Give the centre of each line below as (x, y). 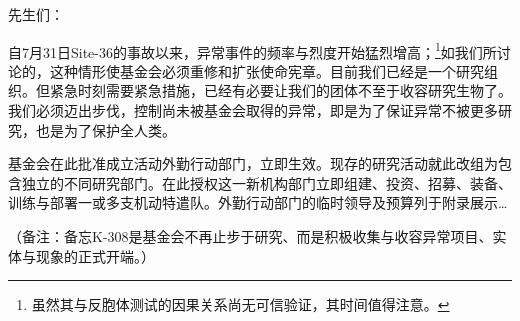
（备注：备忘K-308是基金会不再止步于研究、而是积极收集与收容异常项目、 (250, 236)
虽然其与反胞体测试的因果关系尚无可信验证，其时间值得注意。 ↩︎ (240, 304)
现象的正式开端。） (95, 255)
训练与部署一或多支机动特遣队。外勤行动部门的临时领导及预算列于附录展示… (258, 202)
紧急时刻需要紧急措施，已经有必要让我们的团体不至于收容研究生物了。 (280, 90)
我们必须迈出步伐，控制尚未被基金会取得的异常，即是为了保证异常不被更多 (253, 110)
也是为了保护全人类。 (105, 129)
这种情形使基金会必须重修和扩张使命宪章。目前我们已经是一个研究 (266, 70)
